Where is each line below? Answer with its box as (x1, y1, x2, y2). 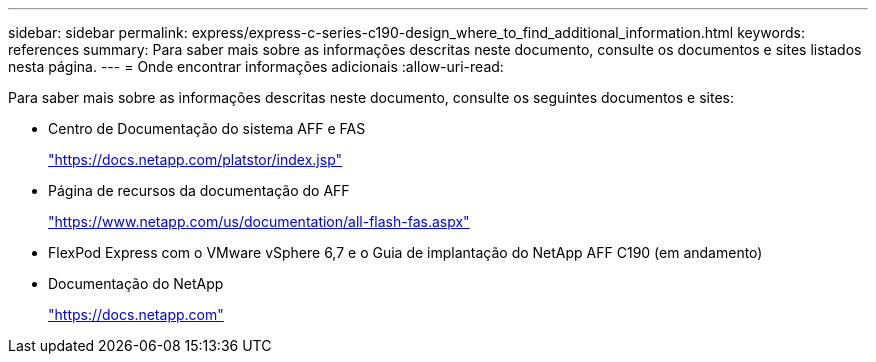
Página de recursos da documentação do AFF (48, 182, 350, 199)
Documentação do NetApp (48, 275, 224, 292)
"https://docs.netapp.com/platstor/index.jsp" (48, 151, 343, 168)
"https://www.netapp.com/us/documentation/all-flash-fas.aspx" (48, 213, 470, 230)
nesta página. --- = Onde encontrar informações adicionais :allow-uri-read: (8, 58, 504, 75)
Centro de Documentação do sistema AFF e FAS (48, 120, 366, 137)
